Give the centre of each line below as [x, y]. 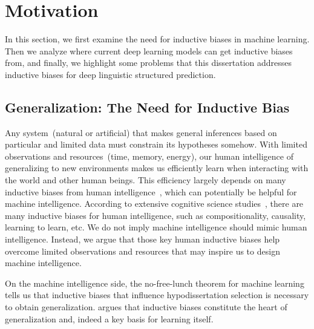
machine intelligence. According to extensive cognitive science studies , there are [154, 204]
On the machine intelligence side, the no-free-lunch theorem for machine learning [155, 283]
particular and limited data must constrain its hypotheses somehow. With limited [156, 144]
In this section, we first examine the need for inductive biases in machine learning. [157, 39]
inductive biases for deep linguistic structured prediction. [110, 74]
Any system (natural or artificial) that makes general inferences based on [141, 132]
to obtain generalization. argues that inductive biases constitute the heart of [146, 307]
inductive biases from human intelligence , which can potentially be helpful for [151, 191]
